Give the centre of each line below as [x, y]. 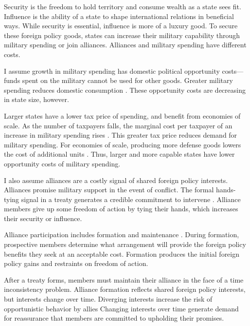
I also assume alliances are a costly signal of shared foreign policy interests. [116, 180]
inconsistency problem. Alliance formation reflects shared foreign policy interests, [125, 289]
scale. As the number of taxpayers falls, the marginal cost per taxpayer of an [118, 125]
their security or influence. [43, 218]
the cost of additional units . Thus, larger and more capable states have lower [119, 154]
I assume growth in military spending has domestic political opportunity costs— [124, 71]
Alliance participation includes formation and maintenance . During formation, [122, 234]
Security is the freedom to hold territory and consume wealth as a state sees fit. [123, 6]
